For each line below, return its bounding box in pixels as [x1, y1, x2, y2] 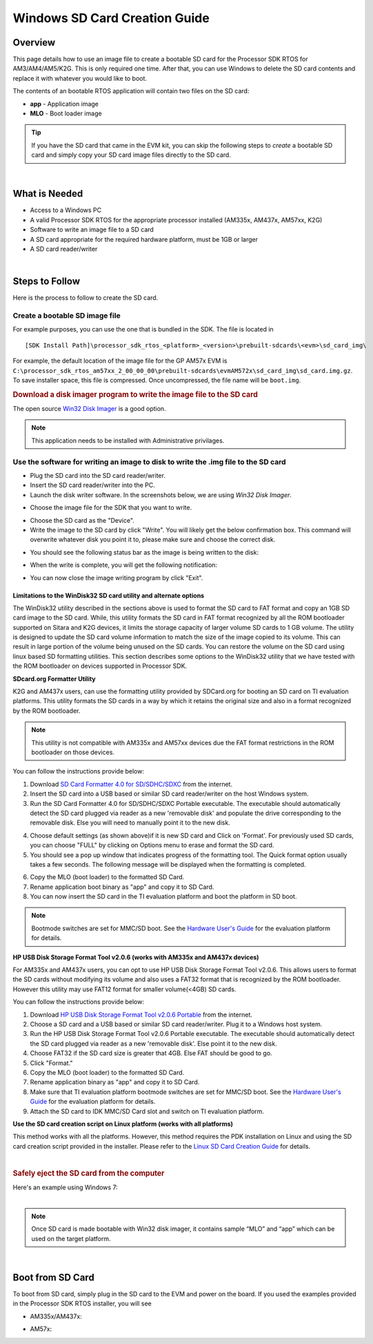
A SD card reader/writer [30, 245, 98, 253]
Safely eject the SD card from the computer [12, 1168, 165, 1178]
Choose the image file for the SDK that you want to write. [30, 503, 192, 512]
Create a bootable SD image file [12, 311, 121, 320]
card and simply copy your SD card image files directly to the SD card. [31, 151, 231, 159]
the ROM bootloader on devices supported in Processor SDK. [12, 662, 188, 670]
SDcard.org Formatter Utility [12, 674, 96, 683]
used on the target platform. [31, 1234, 111, 1242]
